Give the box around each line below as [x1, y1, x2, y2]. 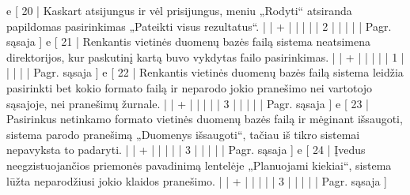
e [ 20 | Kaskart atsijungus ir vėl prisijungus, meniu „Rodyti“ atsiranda [6, 2, 352, 18]
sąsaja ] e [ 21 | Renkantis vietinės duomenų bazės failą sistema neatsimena [6, 33, 371, 50]
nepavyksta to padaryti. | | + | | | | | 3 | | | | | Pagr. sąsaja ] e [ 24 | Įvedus [6, 141, 366, 158]
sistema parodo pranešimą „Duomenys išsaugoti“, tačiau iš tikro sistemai [6, 126, 360, 142]
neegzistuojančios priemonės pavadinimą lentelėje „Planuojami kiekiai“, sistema [6, 156, 392, 173]
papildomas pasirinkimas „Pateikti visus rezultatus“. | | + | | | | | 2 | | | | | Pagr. [6, 17, 392, 34]
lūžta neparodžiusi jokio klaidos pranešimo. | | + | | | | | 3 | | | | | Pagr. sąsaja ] [6, 172, 387, 189]
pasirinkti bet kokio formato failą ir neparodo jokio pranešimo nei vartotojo [6, 79, 373, 96]
